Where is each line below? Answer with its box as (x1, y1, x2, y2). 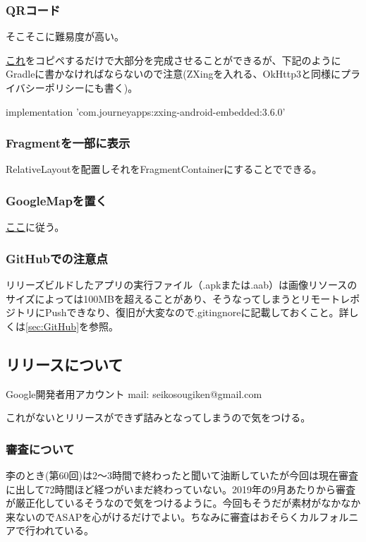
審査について (6, 440, 75, 457)
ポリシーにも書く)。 (44, 80, 138, 95)
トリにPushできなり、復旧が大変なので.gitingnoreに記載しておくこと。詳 (15, 305, 349, 320)
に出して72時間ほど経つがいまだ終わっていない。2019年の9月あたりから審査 (6, 481, 355, 496)
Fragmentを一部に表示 (6, 134, 130, 152)
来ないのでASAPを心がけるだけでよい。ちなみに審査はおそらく (6, 509, 300, 524)
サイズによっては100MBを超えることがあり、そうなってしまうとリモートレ (6, 291, 350, 306)
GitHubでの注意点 (6, 249, 108, 267)
